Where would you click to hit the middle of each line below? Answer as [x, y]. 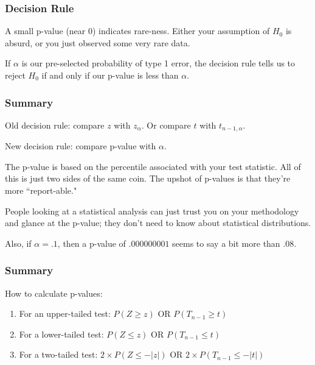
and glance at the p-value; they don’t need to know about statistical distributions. [158, 223]
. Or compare [166, 125]
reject [15, 75]
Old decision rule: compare [55, 125]
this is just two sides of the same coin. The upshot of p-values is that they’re [148, 178]
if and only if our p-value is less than [110, 75]
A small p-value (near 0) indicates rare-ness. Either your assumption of [137, 31]
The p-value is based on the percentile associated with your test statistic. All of [153, 166]
